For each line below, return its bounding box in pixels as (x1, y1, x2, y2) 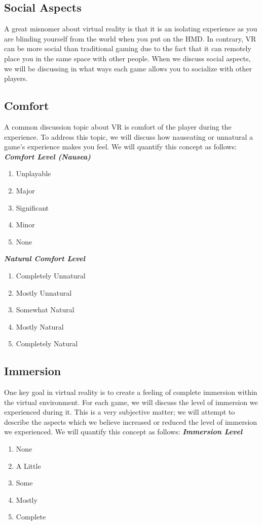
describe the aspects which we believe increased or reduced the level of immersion (4, 416, 257, 427)
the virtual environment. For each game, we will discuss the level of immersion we (4, 396, 258, 407)
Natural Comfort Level (4, 253, 85, 264)
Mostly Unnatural (16, 287, 72, 298)
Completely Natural (16, 338, 78, 349)
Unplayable (16, 168, 51, 179)
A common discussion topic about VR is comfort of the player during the (4, 121, 232, 132)
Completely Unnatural (16, 270, 86, 280)
